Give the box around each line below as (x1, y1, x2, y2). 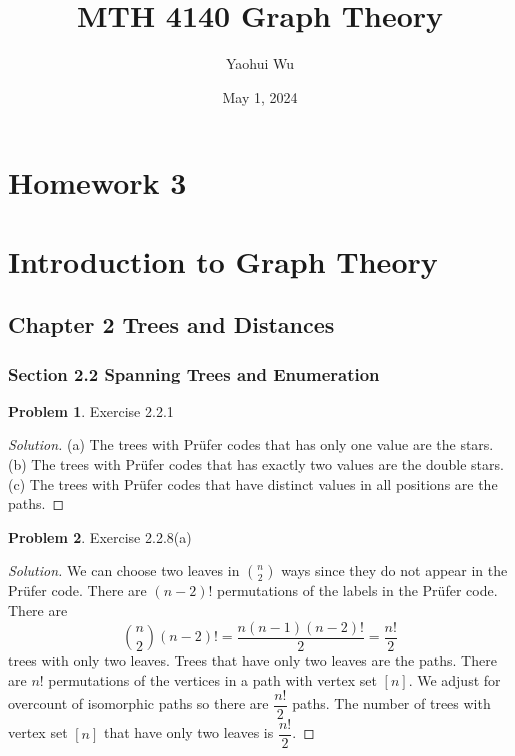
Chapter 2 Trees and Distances (8, 309, 335, 340)
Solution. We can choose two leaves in (8, 560, 240, 581)
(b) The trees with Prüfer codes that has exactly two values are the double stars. (8, 454, 504, 475)
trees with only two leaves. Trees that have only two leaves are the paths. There (8, 650, 497, 671)
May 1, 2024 (222, 86, 298, 107)
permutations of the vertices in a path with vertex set (48, 669, 377, 690)
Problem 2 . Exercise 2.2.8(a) (8, 526, 192, 547)
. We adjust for (408, 669, 501, 690)
